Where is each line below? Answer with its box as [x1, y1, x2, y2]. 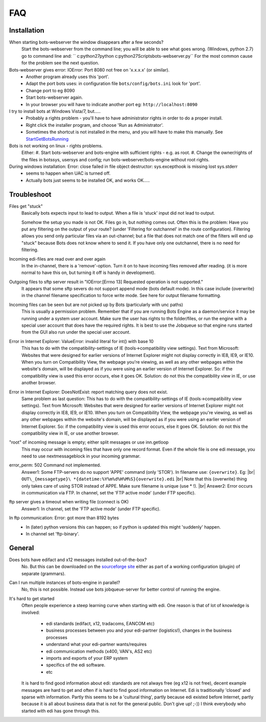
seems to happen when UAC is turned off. [26, 170, 111, 176]
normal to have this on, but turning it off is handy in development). [21, 269, 156, 276]
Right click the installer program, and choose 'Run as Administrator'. [26, 122, 164, 128]
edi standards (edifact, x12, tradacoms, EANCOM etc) [46, 621, 155, 626]
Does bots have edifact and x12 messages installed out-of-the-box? [9, 557, 147, 563]
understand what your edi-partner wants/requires [46, 642, 147, 647]
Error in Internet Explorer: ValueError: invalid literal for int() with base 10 [9, 338, 154, 344]
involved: [21, 609, 40, 615]
